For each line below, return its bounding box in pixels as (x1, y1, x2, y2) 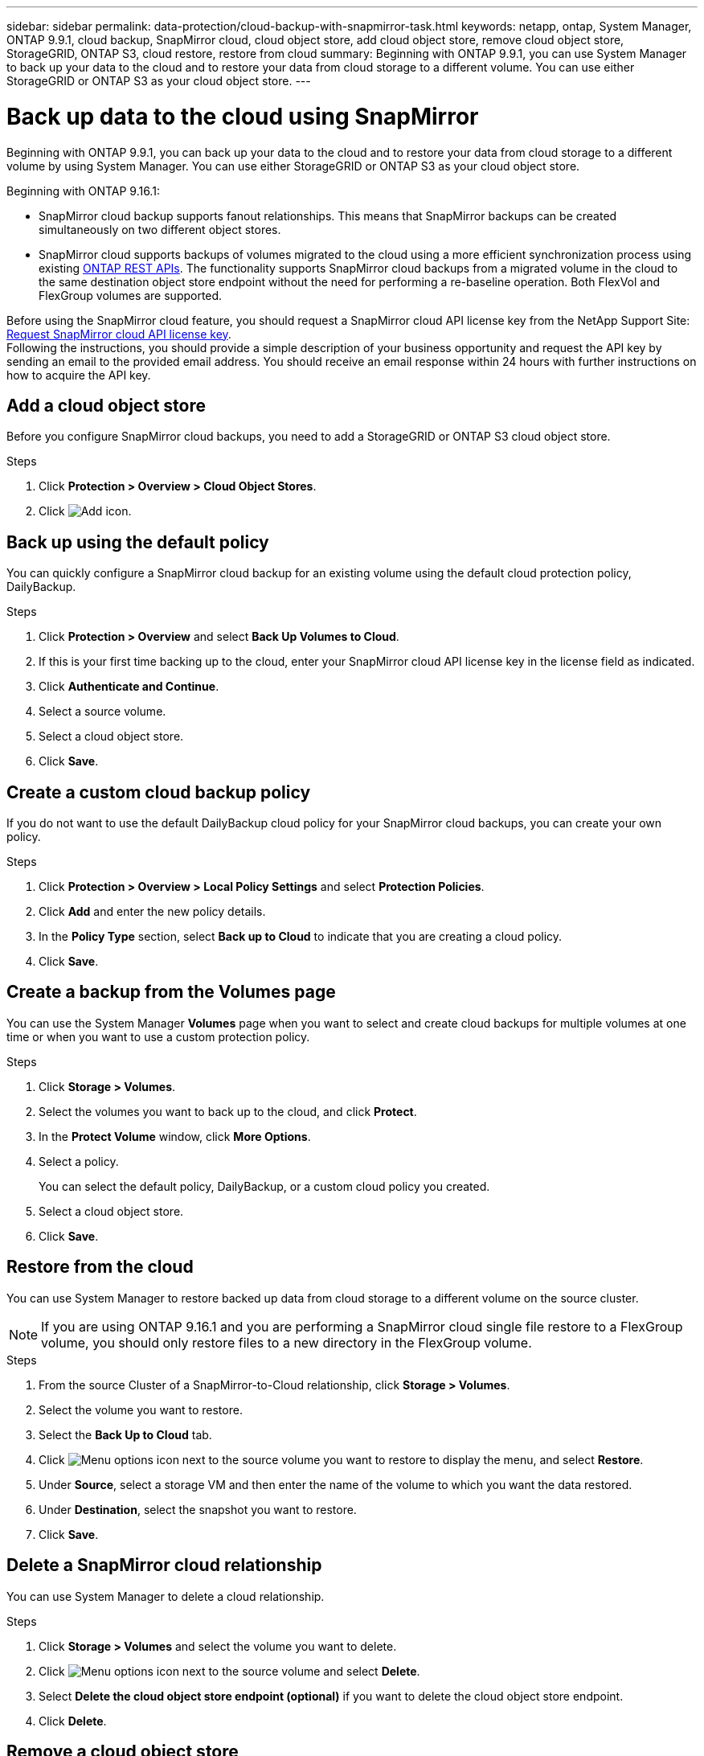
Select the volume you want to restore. (39, 1402, 243, 1417)
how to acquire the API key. (6, 367, 151, 382)
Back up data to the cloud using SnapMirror (6, 102, 479, 130)
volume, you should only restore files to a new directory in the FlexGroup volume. (41, 1334, 532, 1351)
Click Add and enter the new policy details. (39, 905, 266, 919)
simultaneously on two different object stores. (39, 222, 281, 236)
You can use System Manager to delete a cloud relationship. (6, 1589, 325, 1603)
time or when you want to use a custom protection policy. (6, 1029, 310, 1044)
